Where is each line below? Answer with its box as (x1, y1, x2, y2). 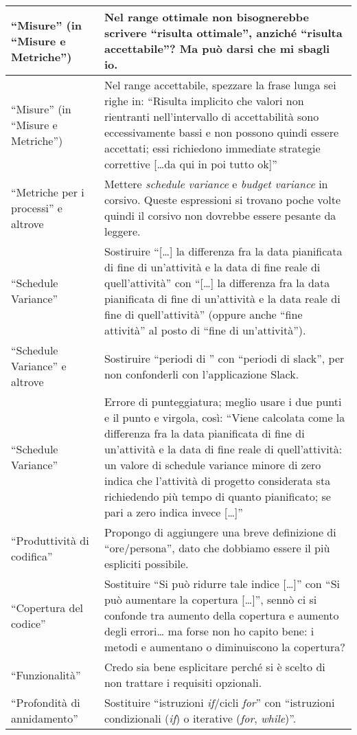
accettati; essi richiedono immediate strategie (104, 140, 321, 156)
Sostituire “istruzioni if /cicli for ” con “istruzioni (104, 694, 335, 710)
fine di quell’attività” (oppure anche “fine (104, 306, 303, 322)
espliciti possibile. (104, 556, 189, 572)
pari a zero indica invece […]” (104, 504, 243, 520)
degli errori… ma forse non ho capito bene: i (104, 623, 314, 639)
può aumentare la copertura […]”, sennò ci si (104, 591, 317, 607)
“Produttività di (11, 532, 89, 548)
